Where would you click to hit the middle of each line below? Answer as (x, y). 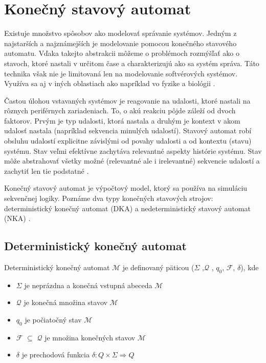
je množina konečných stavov (90, 337)
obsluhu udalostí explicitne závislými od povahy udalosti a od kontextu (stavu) (128, 141)
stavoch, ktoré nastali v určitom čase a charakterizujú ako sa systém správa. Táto (132, 63)
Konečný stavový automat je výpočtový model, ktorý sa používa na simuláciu (126, 188)
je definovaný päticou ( (158, 267)
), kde (250, 267)
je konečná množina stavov (65, 302)
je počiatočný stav (53, 319)
